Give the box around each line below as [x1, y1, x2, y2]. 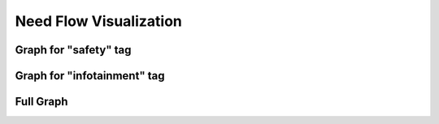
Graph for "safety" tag [15, 43, 132, 57]
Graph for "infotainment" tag [15, 69, 165, 83]
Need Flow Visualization [15, 12, 183, 30]
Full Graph [15, 95, 68, 109]
